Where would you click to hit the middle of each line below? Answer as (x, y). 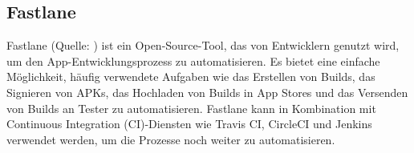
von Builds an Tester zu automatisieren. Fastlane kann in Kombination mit (191, 108)
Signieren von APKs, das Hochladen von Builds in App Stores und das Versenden (207, 92)
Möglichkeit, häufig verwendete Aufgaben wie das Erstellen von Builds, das (191, 76)
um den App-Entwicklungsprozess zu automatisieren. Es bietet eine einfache (193, 60)
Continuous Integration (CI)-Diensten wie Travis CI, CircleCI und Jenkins (189, 124)
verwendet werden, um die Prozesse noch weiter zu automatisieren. (171, 139)
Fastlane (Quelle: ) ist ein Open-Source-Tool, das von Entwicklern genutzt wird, (203, 45)
